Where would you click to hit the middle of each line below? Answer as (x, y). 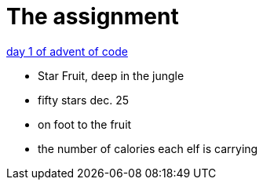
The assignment (93, 16)
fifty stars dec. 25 (83, 100)
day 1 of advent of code (67, 51)
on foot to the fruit (85, 124)
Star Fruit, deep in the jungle (111, 75)
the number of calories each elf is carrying (148, 148)
